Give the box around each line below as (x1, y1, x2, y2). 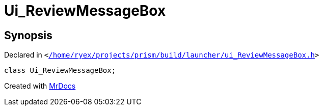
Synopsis (4, 29, 52, 42)
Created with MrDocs (4, 81, 76, 91)
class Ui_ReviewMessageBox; (4, 66, 116, 75)
